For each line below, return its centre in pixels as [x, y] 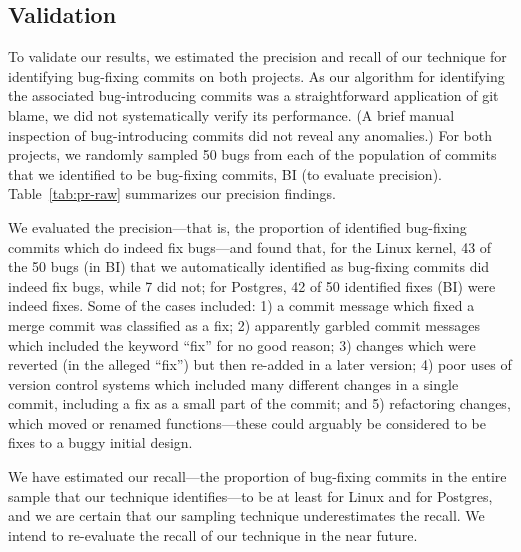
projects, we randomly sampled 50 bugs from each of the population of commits [252, 154]
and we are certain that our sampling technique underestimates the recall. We [246, 515]
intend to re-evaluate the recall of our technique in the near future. [213, 534]
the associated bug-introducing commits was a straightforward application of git [253, 95]
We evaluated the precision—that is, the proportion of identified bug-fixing [237, 226]
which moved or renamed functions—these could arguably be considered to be [247, 422]
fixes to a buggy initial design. [100, 442]
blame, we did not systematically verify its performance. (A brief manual [231, 114]
